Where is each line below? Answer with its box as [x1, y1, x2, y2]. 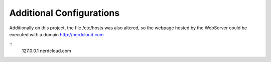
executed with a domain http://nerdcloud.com [9, 31, 104, 37]
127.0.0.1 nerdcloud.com [22, 48, 71, 54]
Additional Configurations [9, 7, 120, 18]
